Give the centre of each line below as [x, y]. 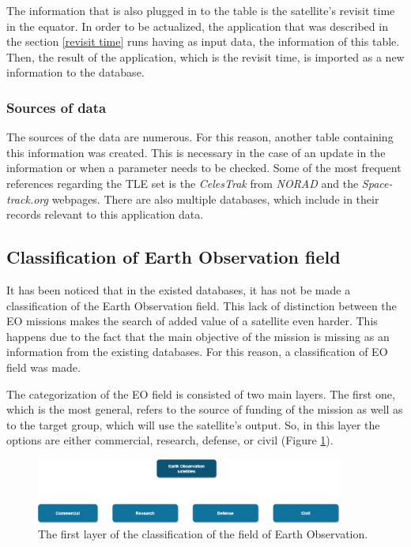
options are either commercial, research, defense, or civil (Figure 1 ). [170, 440]
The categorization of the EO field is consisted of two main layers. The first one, [201, 393]
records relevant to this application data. [105, 214]
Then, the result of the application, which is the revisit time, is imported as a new [205, 56]
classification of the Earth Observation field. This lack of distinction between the [202, 305]
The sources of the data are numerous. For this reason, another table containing [200, 137]
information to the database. [75, 72]
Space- [377, 183]
